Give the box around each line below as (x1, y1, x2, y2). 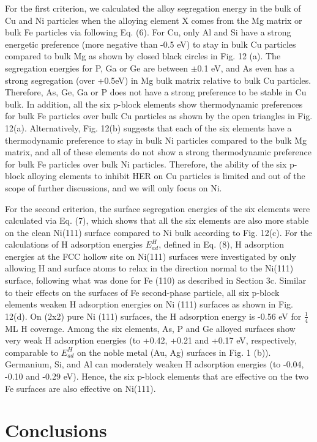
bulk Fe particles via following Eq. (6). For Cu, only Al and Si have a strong (5, 26, 291, 39)
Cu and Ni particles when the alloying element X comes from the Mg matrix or (5, 13, 302, 26)
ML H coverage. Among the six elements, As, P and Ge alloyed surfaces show (5, 322, 296, 334)
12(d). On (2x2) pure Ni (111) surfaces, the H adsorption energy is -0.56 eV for (5, 309, 302, 322)
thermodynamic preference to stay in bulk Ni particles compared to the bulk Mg (5, 133, 307, 146)
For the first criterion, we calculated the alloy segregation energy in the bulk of (5, 2, 301, 14)
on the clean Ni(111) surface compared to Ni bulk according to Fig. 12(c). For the (5, 226, 312, 238)
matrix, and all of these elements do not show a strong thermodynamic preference (5, 145, 311, 158)
